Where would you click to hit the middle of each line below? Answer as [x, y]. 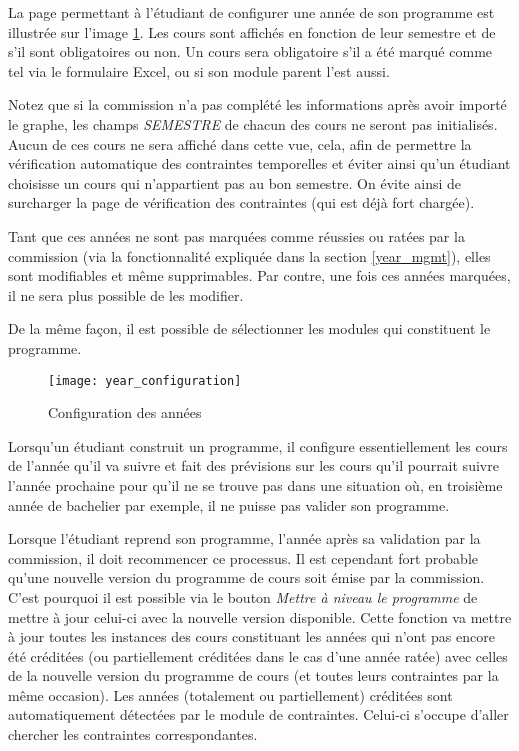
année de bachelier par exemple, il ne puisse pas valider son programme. [229, 504]
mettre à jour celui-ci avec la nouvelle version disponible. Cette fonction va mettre [260, 616]
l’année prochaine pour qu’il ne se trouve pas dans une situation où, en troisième [255, 484]
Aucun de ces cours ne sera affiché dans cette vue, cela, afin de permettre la [240, 143]
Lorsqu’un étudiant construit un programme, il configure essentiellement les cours [258, 445]
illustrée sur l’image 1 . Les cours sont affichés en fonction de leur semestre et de [252, 31]
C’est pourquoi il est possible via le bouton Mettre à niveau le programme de [243, 596]
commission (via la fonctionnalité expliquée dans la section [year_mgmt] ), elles [249, 255]
